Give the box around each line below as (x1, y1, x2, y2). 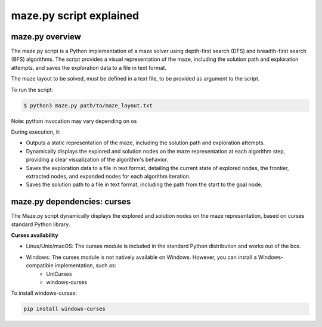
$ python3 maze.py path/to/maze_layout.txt (23, 102, 153, 109)
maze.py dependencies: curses (11, 197, 131, 207)
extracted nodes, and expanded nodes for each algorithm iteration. (26, 172, 191, 180)
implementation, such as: (54, 262, 117, 269)
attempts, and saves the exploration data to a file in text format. (11, 64, 167, 71)
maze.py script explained (11, 9, 140, 22)
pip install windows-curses (23, 306, 106, 313)
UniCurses (46, 270, 72, 277)
